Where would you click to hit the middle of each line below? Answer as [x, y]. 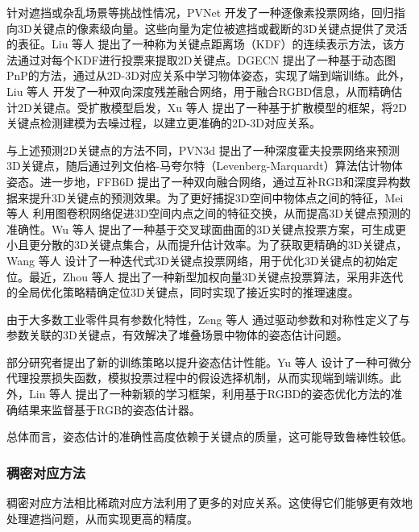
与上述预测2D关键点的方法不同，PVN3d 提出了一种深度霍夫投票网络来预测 [203, 150]
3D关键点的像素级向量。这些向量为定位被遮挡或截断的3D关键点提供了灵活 [212, 28]
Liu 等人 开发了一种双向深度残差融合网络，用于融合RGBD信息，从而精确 [199, 91]
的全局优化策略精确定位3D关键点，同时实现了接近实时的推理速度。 [183, 292]
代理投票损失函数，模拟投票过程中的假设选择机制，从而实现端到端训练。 [198, 378]
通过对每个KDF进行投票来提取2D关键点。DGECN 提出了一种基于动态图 [206, 59]
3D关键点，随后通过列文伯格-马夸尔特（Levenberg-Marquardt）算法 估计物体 [205, 166]
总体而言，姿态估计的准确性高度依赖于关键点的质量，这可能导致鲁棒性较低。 [209, 436]
